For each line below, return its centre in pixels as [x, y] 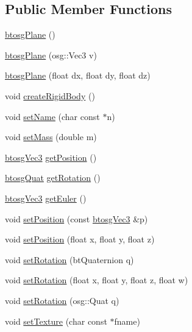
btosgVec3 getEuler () [46, 198]
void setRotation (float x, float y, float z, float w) [97, 280]
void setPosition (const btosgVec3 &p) [76, 218]
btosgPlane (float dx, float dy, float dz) [78, 75]
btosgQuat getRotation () [53, 178]
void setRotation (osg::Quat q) [62, 300]
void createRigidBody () [50, 95]
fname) [127, 321]
